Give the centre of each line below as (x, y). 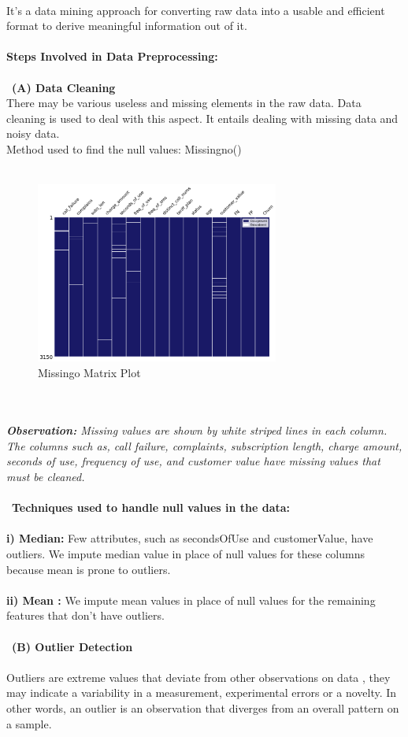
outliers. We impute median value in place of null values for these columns (185, 554)
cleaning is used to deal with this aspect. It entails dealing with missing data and (202, 118)
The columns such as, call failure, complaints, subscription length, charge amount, (204, 445)
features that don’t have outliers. (85, 615)
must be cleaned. (46, 477)
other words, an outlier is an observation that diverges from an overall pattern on (203, 707)
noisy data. (33, 133)
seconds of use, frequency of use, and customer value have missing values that (193, 461)
